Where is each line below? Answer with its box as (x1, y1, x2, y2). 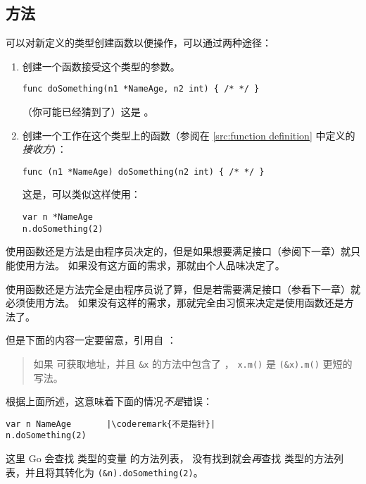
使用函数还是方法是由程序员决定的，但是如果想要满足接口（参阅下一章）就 (6, 244, 351, 259)
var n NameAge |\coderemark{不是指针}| (6, 418, 216, 429)
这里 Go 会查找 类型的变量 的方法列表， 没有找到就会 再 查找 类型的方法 (6, 451, 334, 466)
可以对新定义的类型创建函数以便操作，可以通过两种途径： (6, 35, 272, 50)
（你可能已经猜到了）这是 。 (22, 104, 154, 119)
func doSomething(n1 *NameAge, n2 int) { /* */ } (22, 84, 260, 94)
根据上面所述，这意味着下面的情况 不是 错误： (6, 394, 213, 409)
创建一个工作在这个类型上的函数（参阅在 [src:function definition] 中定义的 (22, 128, 355, 142)
